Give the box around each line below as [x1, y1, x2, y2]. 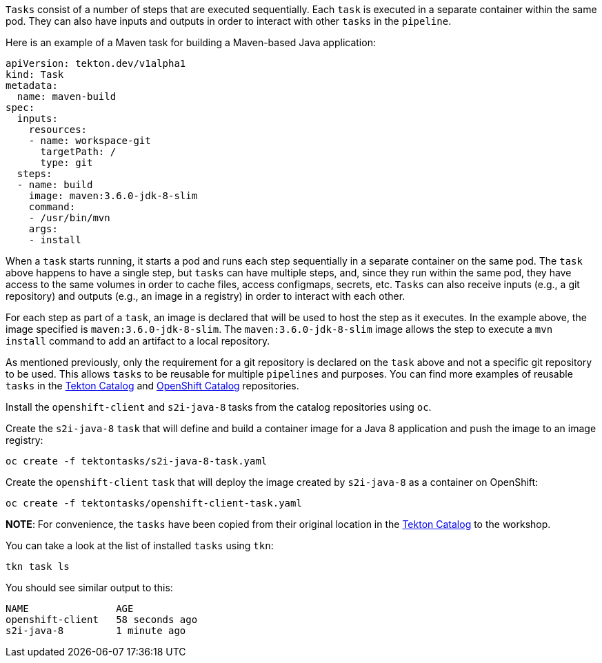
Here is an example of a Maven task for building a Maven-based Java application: [6, 37, 376, 48]
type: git [40, 157, 93, 168]
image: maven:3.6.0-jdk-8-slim [28, 190, 198, 201]
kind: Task [6, 69, 64, 80]
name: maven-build [17, 91, 117, 102]
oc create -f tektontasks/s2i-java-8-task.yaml [6, 456, 268, 467]
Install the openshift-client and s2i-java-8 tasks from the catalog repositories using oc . [6, 401, 432, 413]
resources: [28, 124, 88, 135]
